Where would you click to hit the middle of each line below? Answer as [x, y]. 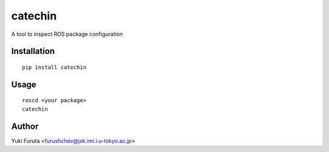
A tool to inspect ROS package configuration [67, 34]
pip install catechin [54, 67]
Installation [33, 51]
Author [25, 126]
